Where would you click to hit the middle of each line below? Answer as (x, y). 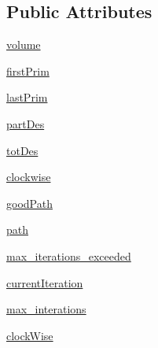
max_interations (46, 309)
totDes (22, 150)
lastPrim (27, 97)
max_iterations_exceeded (69, 255)
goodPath (29, 203)
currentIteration (45, 282)
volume (24, 44)
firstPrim (28, 70)
